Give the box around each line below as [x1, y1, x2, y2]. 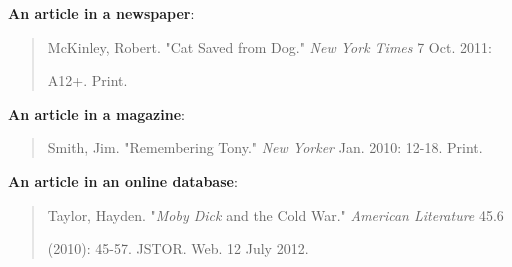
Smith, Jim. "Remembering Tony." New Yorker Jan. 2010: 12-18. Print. [47, 137, 483, 158]
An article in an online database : [8, 170, 238, 191]
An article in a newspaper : [8, 3, 195, 23]
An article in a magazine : [8, 103, 185, 124]
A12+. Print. [47, 70, 128, 91]
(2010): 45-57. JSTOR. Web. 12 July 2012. [47, 238, 309, 259]
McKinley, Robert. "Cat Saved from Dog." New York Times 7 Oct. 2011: [47, 36, 492, 57]
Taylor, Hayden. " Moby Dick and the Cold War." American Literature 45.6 [47, 204, 504, 225]
